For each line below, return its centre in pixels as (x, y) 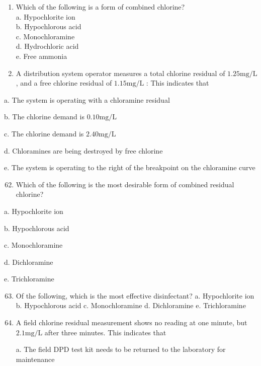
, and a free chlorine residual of (64, 83)
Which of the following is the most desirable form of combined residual (125, 184)
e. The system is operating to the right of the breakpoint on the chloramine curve (130, 167)
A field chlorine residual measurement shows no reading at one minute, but (132, 322)
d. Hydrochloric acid (47, 46)
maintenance (35, 359)
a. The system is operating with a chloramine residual (87, 99)
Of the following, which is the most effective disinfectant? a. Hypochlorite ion (135, 295)
